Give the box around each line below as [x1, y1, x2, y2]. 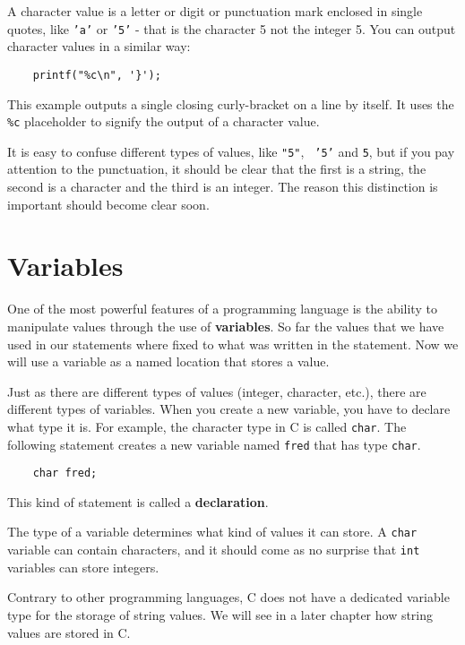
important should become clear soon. [7, 194, 210, 213]
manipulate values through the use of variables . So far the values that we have [7, 316, 444, 335]
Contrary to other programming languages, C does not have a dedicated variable [7, 588, 450, 606]
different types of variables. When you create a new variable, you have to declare [7, 400, 451, 418]
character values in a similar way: [7, 37, 191, 56]
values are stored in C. [7, 623, 131, 641]
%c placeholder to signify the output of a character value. [7, 112, 320, 131]
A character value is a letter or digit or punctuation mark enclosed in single [7, 2, 423, 20]
